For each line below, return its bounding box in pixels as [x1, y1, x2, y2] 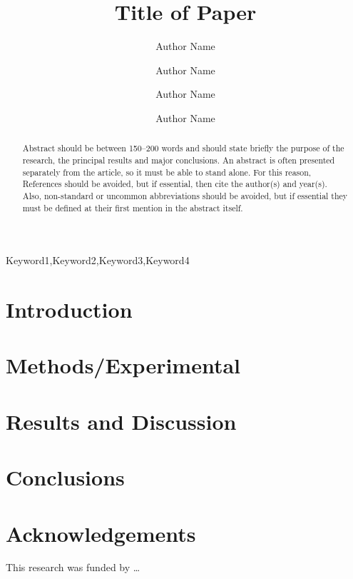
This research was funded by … [6, 560, 140, 575]
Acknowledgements [6, 518, 196, 548]
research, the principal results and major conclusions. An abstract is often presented [22, 153, 335, 166]
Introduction [6, 295, 133, 324]
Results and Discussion [6, 406, 237, 435]
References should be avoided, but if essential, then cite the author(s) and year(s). [22, 178, 327, 190]
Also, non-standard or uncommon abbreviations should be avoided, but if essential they [22, 189, 348, 201]
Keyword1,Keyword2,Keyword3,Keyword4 [6, 253, 190, 268]
